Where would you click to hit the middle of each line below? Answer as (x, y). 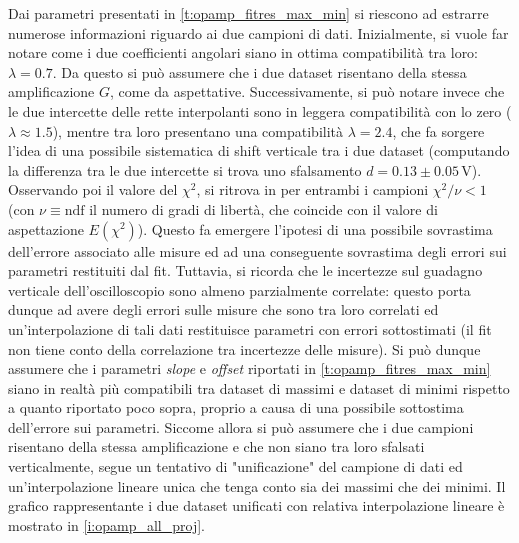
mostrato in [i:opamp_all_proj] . (106, 524)
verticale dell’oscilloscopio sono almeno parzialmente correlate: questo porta (239, 289)
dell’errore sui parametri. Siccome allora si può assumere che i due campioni (241, 426)
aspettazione (46, 228)
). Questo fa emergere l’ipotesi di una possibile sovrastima (315, 228)
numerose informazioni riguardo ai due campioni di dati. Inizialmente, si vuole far (258, 32)
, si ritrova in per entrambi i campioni (312, 189)
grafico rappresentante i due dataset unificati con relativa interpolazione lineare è (256, 505)
